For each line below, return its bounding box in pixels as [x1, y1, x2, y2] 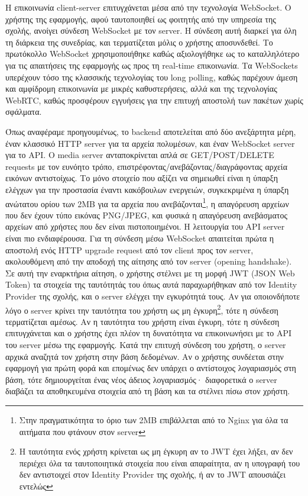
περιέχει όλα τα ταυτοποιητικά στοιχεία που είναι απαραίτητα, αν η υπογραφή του [19, 456, 300, 469]
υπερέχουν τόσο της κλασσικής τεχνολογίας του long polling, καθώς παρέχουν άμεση [5, 70, 298, 83]
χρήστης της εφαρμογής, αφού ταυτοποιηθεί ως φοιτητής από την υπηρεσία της [5, 12, 276, 25]
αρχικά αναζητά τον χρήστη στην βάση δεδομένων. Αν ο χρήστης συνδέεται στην [5, 350, 284, 362]
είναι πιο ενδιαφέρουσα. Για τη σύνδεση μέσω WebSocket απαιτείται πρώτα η [5, 231, 274, 244]
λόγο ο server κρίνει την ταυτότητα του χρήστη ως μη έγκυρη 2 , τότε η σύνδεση [5, 302, 278, 316]
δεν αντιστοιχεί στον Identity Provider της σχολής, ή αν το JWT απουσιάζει [19, 468, 286, 481]
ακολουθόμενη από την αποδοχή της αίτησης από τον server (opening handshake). [5, 255, 292, 268]
